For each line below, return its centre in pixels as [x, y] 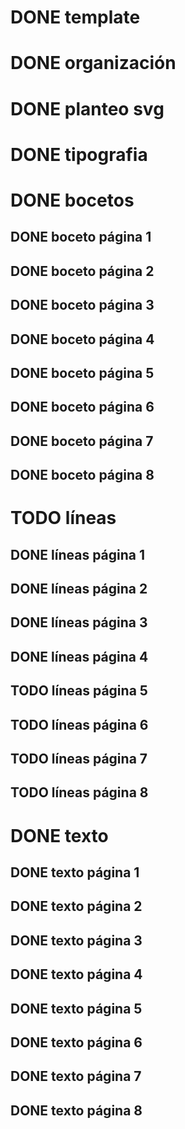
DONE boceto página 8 [82, 475]
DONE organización [93, 63]
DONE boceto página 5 [82, 372]
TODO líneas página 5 [79, 691]
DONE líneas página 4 [79, 656]
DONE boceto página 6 [82, 407]
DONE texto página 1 [75, 872]
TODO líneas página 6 [79, 724]
